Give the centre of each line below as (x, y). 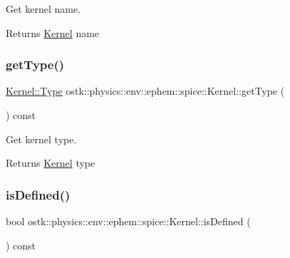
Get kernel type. (41, 139)
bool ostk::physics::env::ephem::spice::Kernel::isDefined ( (128, 221)
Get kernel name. (43, 9)
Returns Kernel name (53, 32)
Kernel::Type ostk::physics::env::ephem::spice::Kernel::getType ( (145, 91)
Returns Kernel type (51, 163)
